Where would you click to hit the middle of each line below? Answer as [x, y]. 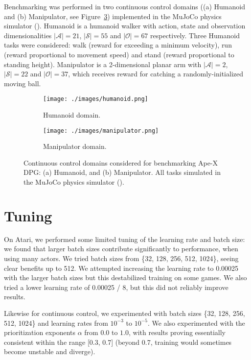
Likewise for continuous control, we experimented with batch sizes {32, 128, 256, [125, 313]
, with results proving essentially [177, 332]
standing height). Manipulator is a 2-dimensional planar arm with [103, 64]
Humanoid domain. [72, 115]
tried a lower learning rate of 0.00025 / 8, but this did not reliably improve [116, 287]
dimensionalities [28, 35]
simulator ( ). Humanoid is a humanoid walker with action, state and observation [125, 26]
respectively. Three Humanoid [195, 35]
